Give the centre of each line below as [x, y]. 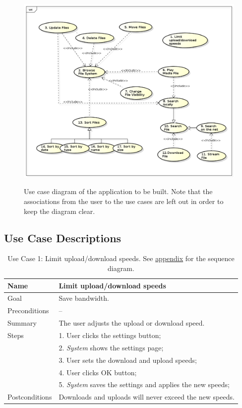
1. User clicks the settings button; [110, 335]
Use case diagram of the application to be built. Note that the [118, 191]
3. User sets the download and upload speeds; [128, 360]
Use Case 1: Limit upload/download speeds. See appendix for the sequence [121, 258]
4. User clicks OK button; [98, 372]
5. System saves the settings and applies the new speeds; [144, 384]
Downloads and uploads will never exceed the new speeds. [147, 397]
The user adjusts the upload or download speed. [132, 323]
